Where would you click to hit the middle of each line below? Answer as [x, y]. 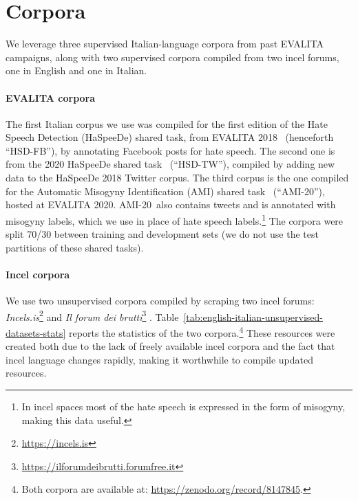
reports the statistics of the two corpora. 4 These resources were [202, 331]
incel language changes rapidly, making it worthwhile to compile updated [160, 359]
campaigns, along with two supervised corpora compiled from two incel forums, [172, 57]
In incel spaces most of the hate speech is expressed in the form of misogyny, [183, 406]
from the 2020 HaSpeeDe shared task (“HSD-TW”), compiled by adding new [170, 164]
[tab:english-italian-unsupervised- [253, 316]
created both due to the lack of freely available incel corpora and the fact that [170, 346]
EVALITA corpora [51, 97]
